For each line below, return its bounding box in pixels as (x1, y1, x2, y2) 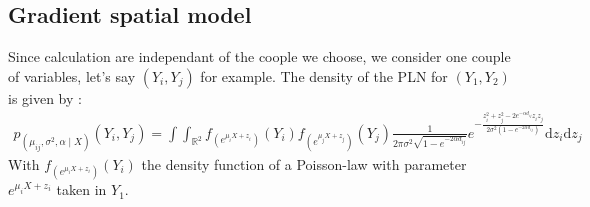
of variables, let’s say (8, 65, 136, 86)
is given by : (8, 87, 82, 108)
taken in (56, 179, 107, 200)
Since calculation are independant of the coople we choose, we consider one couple (8, 46, 511, 67)
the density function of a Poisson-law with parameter (141, 153, 467, 174)
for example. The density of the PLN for (200, 65, 448, 86)
